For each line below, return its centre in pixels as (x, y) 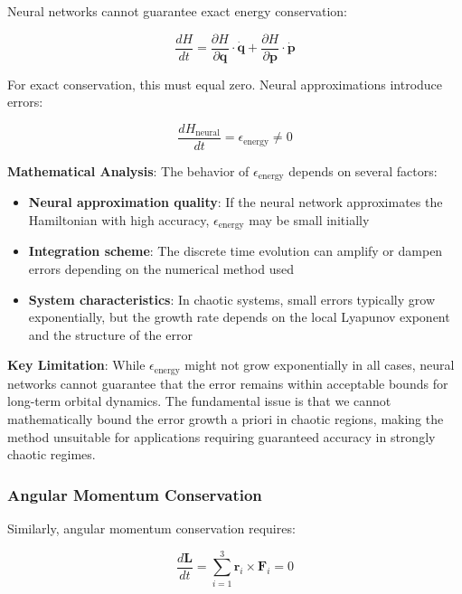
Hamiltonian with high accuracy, (119, 219)
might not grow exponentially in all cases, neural (320, 365)
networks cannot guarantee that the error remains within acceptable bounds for (228, 383)
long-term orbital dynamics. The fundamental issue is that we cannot (199, 401)
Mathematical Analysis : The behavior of (128, 170)
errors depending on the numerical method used (161, 269)
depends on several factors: (363, 170)
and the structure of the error (110, 334)
